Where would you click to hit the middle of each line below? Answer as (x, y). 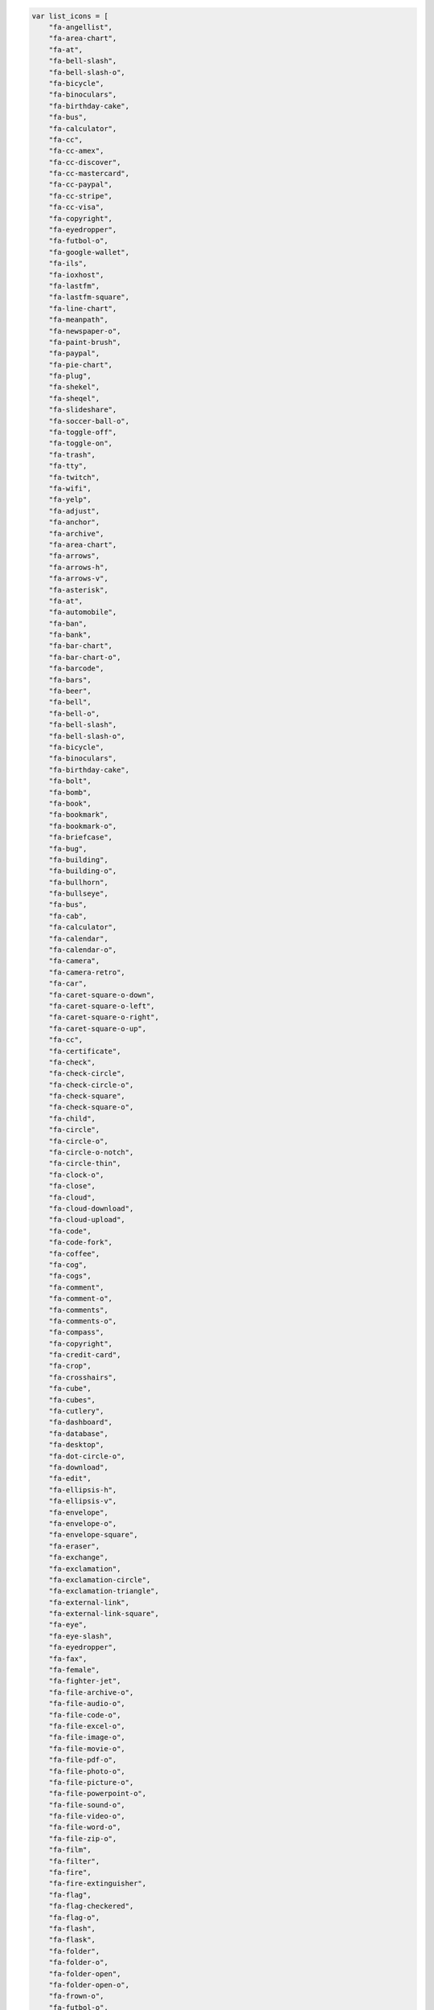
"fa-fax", (68, 1659)
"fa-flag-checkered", (91, 1906)
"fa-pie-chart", (80, 365)
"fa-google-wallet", (89, 252)
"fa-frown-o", (76, 1996)
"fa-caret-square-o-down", (102, 995)
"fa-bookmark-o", (83, 826)
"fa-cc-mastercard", (89, 174)
